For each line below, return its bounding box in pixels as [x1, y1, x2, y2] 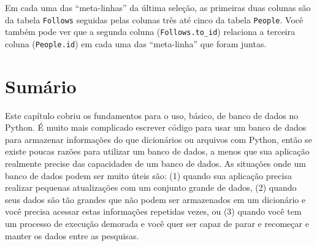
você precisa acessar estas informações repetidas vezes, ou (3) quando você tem [5, 205, 302, 218]
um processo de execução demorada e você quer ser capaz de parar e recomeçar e [5, 217, 309, 230]
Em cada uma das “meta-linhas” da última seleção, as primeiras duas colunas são [5, 1, 311, 13]
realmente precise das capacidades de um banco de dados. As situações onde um [5, 157, 306, 170]
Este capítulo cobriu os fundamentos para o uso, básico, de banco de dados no [5, 109, 299, 121]
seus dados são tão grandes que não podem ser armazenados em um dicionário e [5, 193, 306, 206]
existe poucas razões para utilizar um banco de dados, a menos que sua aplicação [5, 145, 310, 158]
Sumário [5, 73, 77, 98]
